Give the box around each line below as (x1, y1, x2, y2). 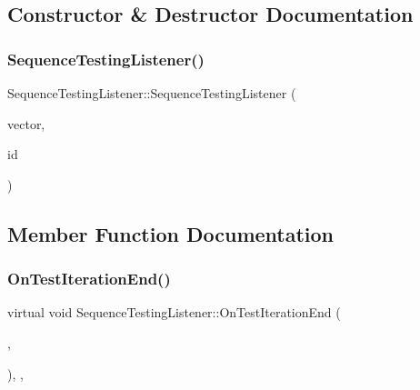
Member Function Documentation (7, 219, 335, 247)
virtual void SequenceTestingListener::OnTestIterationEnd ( (7, 303, 341, 322)
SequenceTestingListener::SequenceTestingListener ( (7, 84, 296, 102)
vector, (7, 114, 45, 133)
